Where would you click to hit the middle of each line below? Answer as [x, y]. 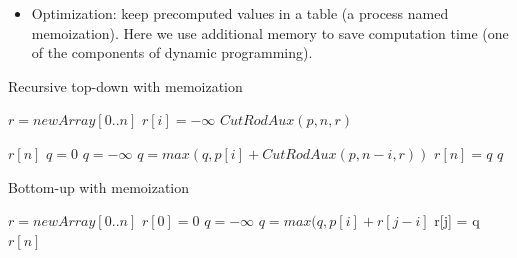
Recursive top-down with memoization [125, 85]
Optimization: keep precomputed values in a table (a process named [240, 13]
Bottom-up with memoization [99, 186]
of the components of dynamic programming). [172, 52]
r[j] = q [457, 220]
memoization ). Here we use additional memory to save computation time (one [270, 32]
